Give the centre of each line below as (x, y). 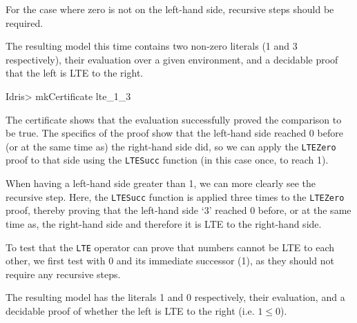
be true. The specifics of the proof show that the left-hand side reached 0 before (174, 133)
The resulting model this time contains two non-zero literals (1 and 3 (152, 46)
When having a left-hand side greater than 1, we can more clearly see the (161, 183)
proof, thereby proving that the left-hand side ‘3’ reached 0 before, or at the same (178, 210)
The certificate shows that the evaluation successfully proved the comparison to (174, 119)
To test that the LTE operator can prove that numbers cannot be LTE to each (170, 247)
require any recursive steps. (63, 274)
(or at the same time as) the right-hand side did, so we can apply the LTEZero (171, 146)
